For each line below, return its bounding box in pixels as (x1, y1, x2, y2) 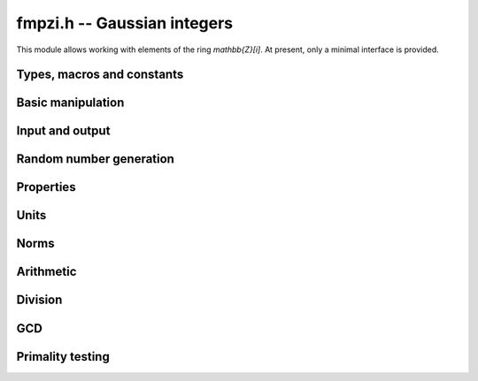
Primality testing (16, 349, 110, 364)
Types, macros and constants (16, 67, 184, 82)
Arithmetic (16, 264, 77, 279)
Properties (16, 179, 76, 194)
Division (16, 293, 63, 308)
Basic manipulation (16, 95, 125, 110)
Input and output (16, 124, 111, 139)
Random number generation (16, 151, 174, 167)
